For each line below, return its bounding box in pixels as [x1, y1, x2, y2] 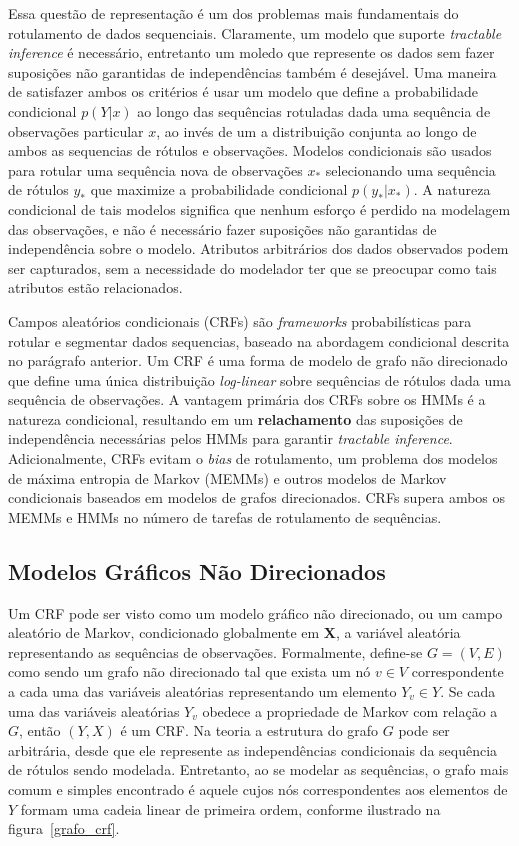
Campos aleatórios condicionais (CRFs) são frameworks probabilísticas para [8, 310, 472, 331]
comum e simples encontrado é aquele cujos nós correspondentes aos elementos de [8, 778, 508, 799]
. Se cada [440, 681, 496, 702]
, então [19, 720, 61, 741]
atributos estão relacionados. [8, 277, 183, 298]
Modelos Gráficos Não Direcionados [8, 555, 386, 586]
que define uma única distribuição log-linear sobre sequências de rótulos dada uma [8, 369, 511, 390]
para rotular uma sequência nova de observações [8, 159, 303, 180]
